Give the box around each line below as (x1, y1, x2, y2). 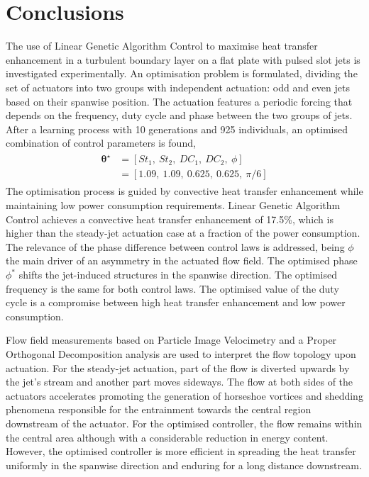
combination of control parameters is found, (6, 135, 196, 150)
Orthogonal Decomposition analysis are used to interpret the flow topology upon (6, 347, 356, 361)
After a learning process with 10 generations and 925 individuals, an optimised (6, 121, 348, 136)
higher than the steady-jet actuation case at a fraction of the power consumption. (6, 225, 360, 240)
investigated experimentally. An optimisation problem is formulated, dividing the (6, 66, 358, 81)
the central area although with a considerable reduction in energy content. (6, 430, 329, 444)
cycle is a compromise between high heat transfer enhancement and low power (6, 295, 346, 310)
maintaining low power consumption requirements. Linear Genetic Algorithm (6, 198, 341, 213)
